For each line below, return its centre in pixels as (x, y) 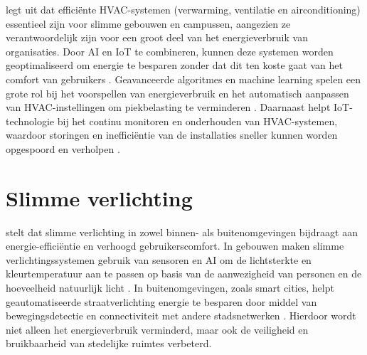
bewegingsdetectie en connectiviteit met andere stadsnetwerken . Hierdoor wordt (181, 316)
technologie (30, 121)
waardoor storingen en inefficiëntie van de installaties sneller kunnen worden (172, 135)
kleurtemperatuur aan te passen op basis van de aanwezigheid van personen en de (184, 274)
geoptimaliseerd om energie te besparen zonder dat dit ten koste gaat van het (175, 65)
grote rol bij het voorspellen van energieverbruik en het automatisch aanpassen (177, 93)
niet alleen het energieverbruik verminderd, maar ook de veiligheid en (157, 329)
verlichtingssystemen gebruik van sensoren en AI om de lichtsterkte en (159, 259)
